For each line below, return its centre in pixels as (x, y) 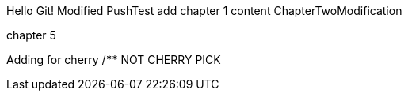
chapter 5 (31, 35)
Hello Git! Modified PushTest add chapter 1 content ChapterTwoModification (204, 11)
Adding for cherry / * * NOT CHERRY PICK (114, 60)
